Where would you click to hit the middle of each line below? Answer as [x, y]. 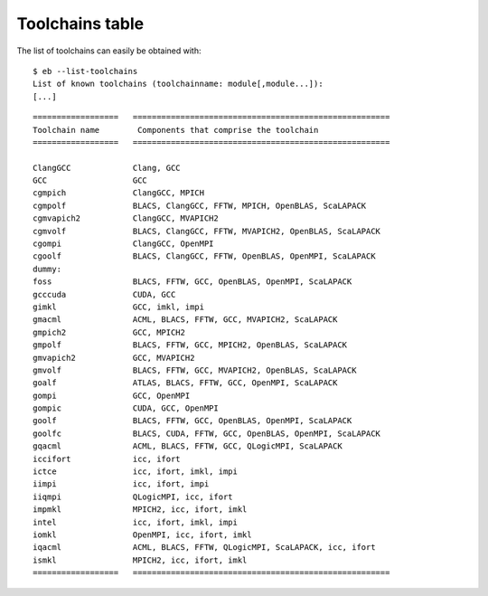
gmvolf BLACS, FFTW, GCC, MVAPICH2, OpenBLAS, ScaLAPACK [195, 370]
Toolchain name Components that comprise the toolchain [176, 130]
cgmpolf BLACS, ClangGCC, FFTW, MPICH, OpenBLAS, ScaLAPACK [200, 205]
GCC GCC [90, 180]
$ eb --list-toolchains [85, 71]
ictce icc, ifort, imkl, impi [136, 472]
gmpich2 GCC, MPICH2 [109, 332]
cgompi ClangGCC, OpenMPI [123, 244]
